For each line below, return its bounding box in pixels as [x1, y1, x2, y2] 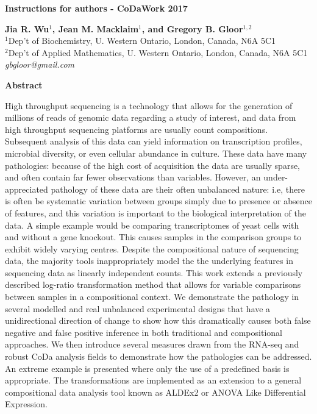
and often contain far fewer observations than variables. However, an [5, 171, 261, 184]
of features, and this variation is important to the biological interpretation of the [5, 206, 306, 219]
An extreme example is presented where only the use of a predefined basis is [5, 362, 290, 374]
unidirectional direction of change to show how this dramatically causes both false [5, 314, 311, 327]
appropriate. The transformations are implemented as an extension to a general [5, 374, 302, 387]
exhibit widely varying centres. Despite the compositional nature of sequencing [5, 242, 299, 255]
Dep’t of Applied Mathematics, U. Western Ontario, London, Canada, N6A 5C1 [8, 46, 308, 59]
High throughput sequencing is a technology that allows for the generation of [5, 99, 293, 112]
